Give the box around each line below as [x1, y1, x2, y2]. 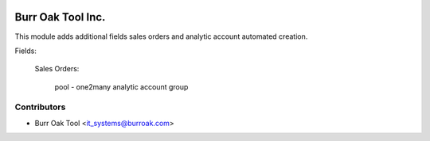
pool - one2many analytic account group [54, 82, 189, 91]
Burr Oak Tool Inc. [14, 10, 106, 24]
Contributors [14, 101, 66, 112]
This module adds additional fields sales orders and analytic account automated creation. [14, 32, 308, 41]
